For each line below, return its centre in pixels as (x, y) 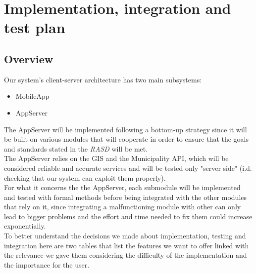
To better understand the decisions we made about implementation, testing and (125, 236)
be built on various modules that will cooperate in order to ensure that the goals (127, 139)
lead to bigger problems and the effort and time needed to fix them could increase (128, 216)
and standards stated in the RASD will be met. (76, 148)
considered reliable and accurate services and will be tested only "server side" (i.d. (128, 168)
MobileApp (32, 96)
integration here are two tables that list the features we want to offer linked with (127, 245)
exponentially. (25, 226)
